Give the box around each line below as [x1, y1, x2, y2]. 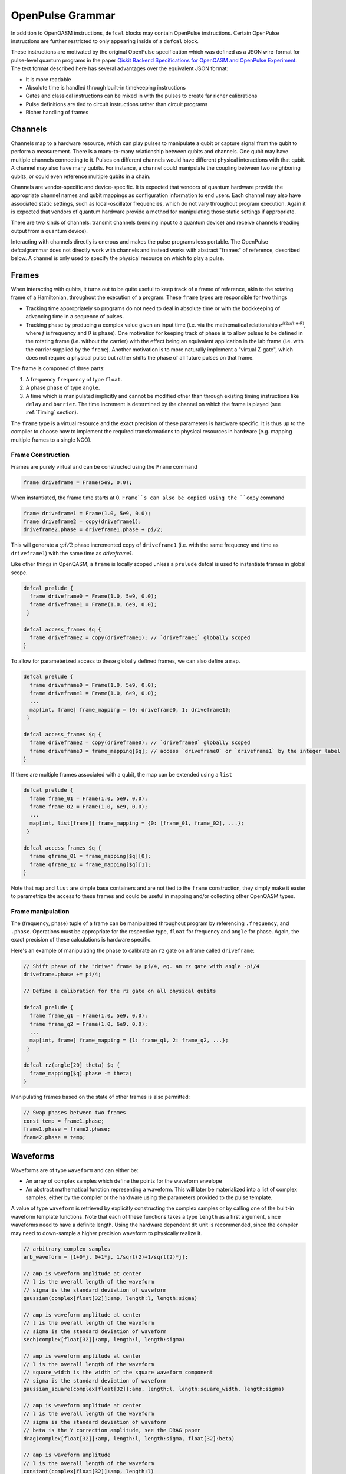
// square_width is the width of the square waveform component [23, 1369, 213, 1376]
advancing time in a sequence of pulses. [25, 313, 124, 320]
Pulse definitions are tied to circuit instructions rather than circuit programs [25, 100, 208, 107]
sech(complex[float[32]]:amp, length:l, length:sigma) [23, 1336, 185, 1343]
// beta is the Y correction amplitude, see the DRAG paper [23, 1427, 201, 1434]
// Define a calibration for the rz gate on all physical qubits [23, 988, 216, 994]
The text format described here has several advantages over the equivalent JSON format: [11, 65, 229, 72]
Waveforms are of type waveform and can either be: [11, 1166, 139, 1173]
